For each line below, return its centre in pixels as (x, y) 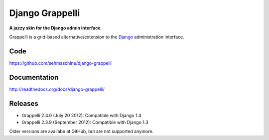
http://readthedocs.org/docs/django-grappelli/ (57, 89)
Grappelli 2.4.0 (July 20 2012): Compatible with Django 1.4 (81, 115)
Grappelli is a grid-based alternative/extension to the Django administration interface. (97, 37)
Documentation (34, 77)
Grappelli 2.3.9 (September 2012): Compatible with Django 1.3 (85, 123)
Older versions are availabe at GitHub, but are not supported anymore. (81, 132)
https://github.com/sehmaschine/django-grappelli (61, 63)
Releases (24, 103)
